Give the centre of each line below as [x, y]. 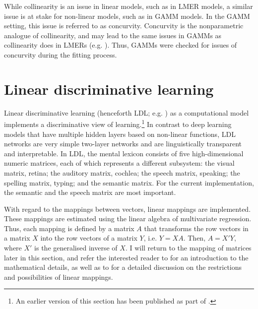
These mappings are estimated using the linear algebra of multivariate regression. [128, 218]
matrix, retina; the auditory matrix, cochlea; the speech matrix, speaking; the [122, 172]
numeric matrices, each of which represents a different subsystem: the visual [119, 163]
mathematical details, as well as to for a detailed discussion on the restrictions [123, 267]
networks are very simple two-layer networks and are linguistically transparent [123, 144]
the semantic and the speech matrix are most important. [90, 192]
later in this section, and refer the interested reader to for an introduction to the [126, 257]
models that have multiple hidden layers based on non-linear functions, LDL [120, 134]
